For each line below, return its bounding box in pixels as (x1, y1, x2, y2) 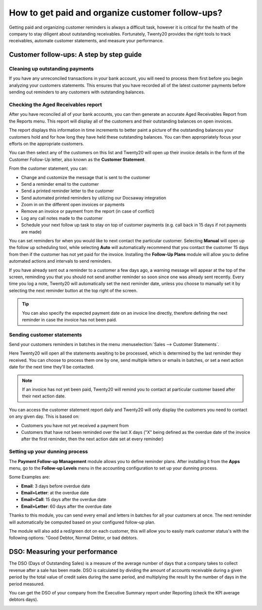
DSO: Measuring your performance (9, 548, 118, 556)
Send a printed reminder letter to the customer (21, 188, 114, 194)
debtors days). (9, 596, 38, 603)
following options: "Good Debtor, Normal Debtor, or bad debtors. (9, 535, 138, 541)
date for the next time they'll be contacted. (9, 364, 94, 370)
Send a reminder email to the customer (21, 181, 99, 187)
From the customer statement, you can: (9, 165, 88, 171)
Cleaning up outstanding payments (9, 66, 94, 72)
